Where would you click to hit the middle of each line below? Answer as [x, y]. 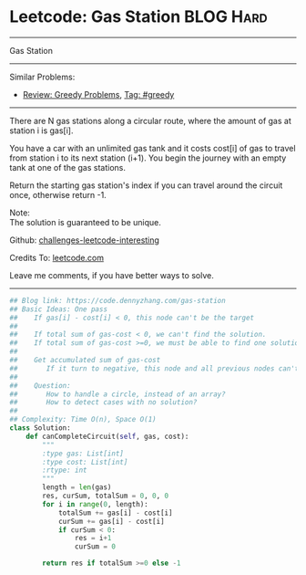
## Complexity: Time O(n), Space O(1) [83, 420]
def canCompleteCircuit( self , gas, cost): [107, 436]
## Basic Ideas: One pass [58, 309]
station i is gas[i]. [41, 131]
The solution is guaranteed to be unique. [85, 222]
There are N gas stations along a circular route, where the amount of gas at [150, 120]
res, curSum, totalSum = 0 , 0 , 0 [106, 496]
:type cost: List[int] [85, 462]
